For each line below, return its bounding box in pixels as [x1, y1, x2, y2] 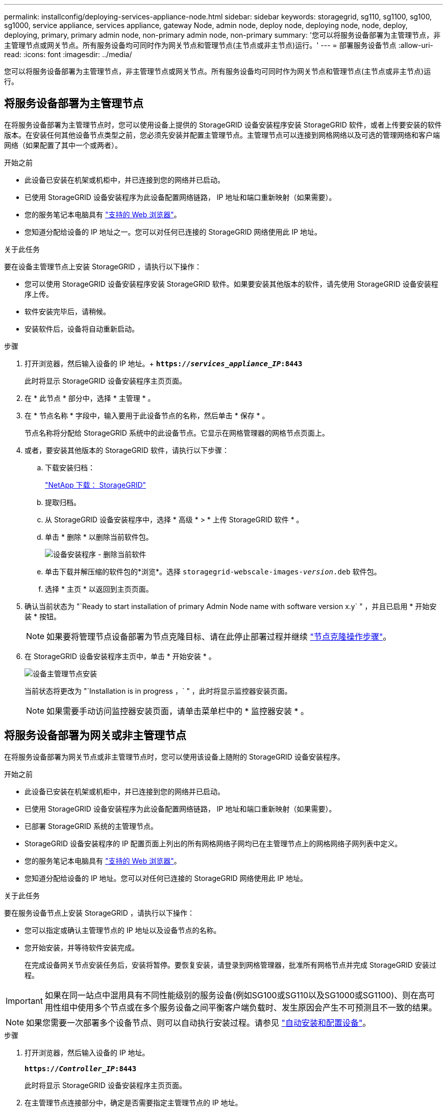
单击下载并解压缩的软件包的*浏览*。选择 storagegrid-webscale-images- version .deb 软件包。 [45, 567, 381, 576]
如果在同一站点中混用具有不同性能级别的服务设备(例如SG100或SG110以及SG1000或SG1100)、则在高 [44, 990, 427, 1000]
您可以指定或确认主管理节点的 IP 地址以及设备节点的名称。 [24, 925, 221, 935]
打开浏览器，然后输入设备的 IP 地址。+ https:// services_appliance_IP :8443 [24, 359, 303, 368]
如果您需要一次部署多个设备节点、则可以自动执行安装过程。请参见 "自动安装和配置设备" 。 [26, 1017, 371, 1028]
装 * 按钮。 [24, 612, 61, 621]
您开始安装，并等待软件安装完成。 [24, 943, 139, 952]
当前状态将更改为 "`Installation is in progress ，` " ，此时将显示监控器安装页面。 [24, 686, 292, 695]
